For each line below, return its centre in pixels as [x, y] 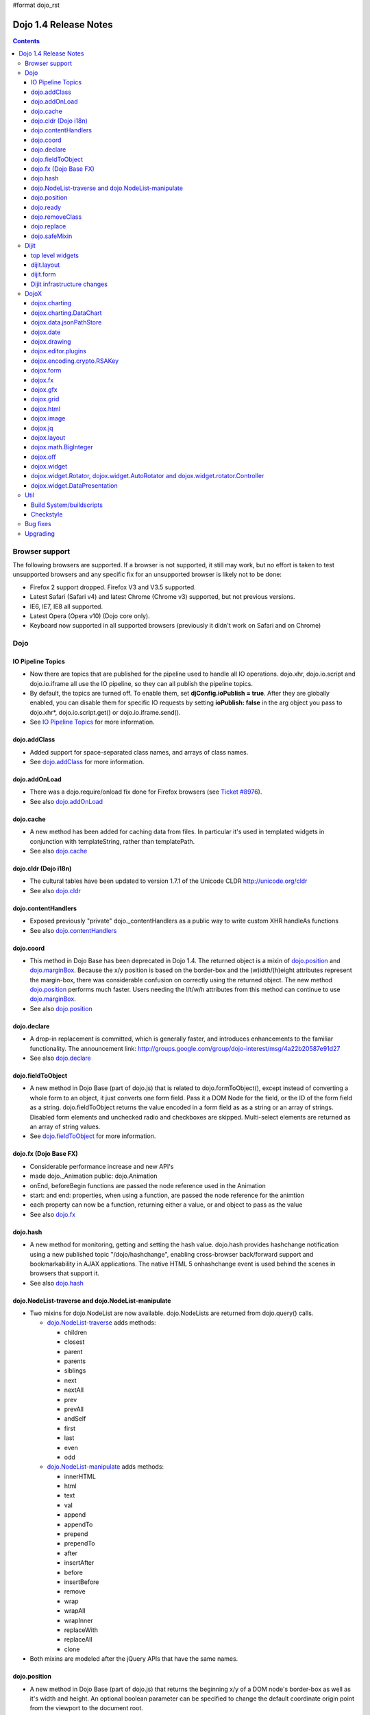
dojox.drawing [51, 342]
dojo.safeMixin [52, 236]
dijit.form [44, 274]
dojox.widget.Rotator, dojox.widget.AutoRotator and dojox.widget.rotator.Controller [148, 476]
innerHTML [80, 1476]
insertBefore [82, 1582]
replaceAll [78, 1640]
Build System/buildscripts [67, 505]
